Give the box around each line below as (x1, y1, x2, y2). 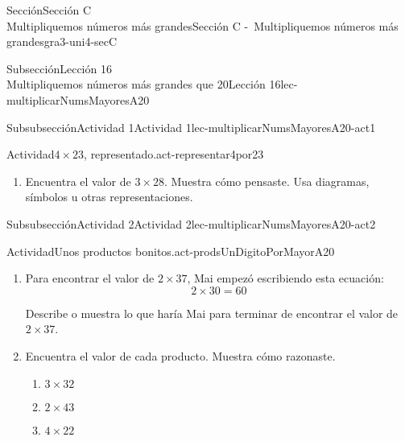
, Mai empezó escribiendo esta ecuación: (187, 270, 384, 286)
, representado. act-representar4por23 (84, 146, 264, 163)
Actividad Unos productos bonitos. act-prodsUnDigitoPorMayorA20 (6, 242, 335, 259)
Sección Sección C (6, 2, 91, 18)
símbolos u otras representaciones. (25, 188, 193, 205)
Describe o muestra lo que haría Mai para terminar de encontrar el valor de (25, 304, 399, 321)
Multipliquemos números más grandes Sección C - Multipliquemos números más (6, 17, 399, 34)
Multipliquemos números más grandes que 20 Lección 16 (6, 76, 281, 93)
